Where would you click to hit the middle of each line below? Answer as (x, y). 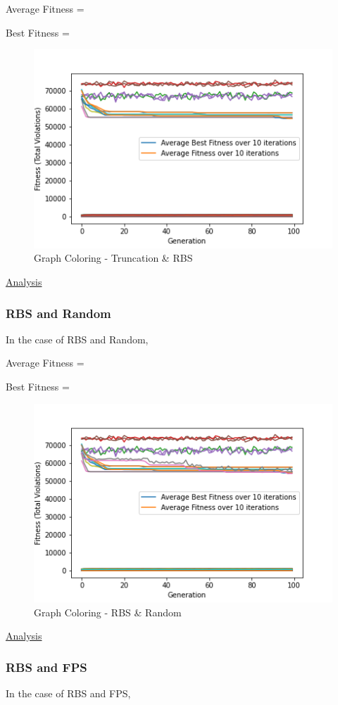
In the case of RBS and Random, (77, 339)
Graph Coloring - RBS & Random (108, 612)
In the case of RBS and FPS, (68, 693)
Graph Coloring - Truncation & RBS (113, 258)
